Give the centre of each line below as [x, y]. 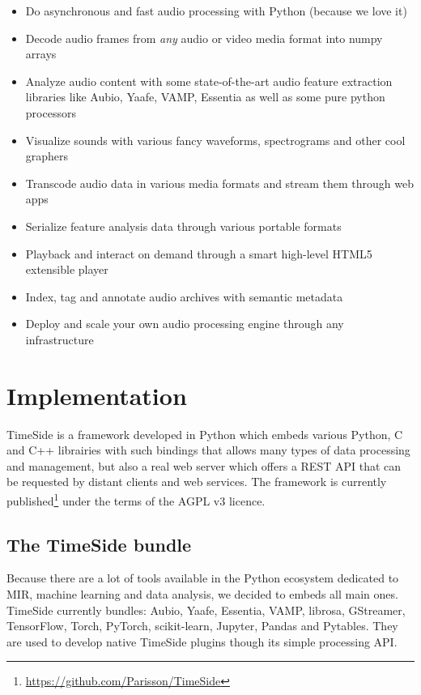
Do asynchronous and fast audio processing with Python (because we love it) [216, 11]
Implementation [97, 395]
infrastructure [60, 339]
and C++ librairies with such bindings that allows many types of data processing [208, 450]
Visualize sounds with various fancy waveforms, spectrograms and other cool [215, 140]
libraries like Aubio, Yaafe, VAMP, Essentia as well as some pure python [205, 97]
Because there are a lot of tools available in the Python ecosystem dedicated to [203, 578]
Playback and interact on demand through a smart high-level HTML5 [199, 253]
